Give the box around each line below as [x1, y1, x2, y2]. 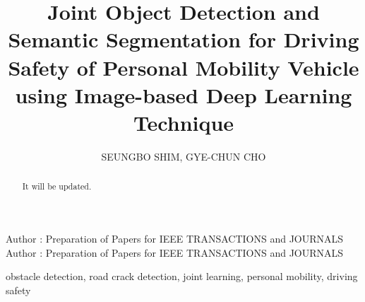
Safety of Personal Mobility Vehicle [8, 52, 359, 81]
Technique [133, 108, 234, 137]
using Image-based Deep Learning [15, 80, 352, 109]
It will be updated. [22, 180, 92, 192]
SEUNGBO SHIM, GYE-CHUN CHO [101, 149, 266, 163]
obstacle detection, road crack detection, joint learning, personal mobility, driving [6, 269, 358, 284]
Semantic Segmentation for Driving [8, 25, 359, 54]
